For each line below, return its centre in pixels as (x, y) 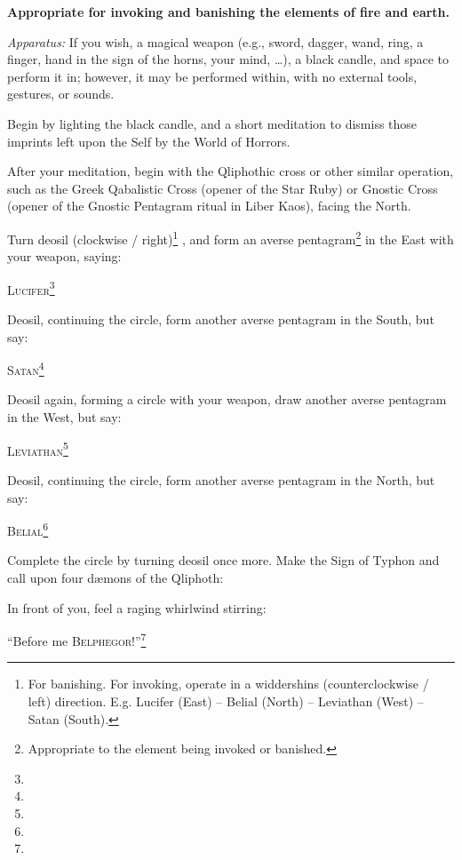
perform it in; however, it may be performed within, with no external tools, (212, 76)
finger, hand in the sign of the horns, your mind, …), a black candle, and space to (228, 59)
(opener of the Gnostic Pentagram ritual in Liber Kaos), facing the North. (209, 206)
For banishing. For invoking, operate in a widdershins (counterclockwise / (228, 684)
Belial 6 (28, 529)
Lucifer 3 (31, 288)
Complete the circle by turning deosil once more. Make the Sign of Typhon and (223, 560)
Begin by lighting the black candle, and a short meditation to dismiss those (212, 123)
